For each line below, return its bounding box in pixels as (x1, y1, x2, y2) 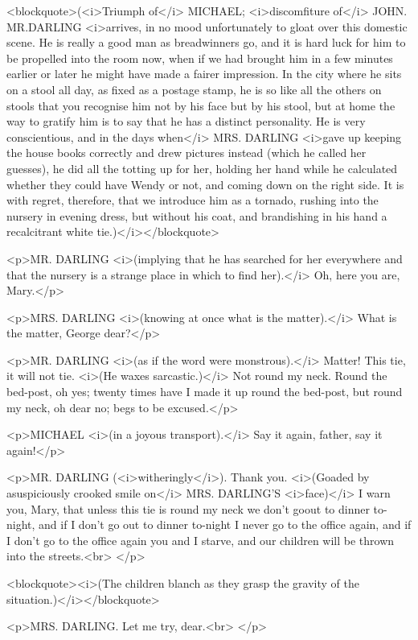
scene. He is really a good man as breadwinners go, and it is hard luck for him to (6, 34, 406, 51)
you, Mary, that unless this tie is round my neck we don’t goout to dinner (6, 500, 370, 517)
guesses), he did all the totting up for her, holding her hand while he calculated (6, 159, 398, 176)
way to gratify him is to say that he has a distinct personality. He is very (6, 113, 366, 130)
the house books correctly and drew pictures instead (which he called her (6, 144, 367, 161)
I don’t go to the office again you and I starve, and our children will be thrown (6, 531, 395, 548)
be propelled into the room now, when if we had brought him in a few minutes (6, 49, 393, 66)
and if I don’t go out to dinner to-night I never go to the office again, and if (39, 516, 412, 533)
